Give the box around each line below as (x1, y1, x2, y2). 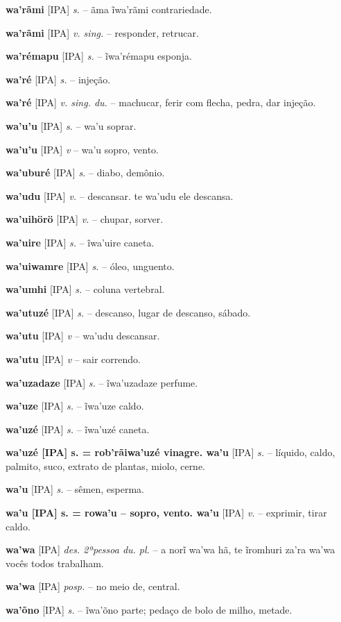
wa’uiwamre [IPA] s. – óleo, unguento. (6, 258, 175, 273)
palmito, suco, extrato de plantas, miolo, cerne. (6, 458, 206, 473)
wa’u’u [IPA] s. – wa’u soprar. (6, 118, 137, 133)
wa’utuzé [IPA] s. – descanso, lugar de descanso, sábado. (6, 305, 251, 319)
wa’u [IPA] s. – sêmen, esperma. (6, 482, 144, 496)
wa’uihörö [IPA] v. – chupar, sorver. (6, 212, 164, 226)
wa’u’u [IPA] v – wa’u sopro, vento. (6, 142, 159, 156)
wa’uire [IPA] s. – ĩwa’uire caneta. (6, 235, 155, 249)
